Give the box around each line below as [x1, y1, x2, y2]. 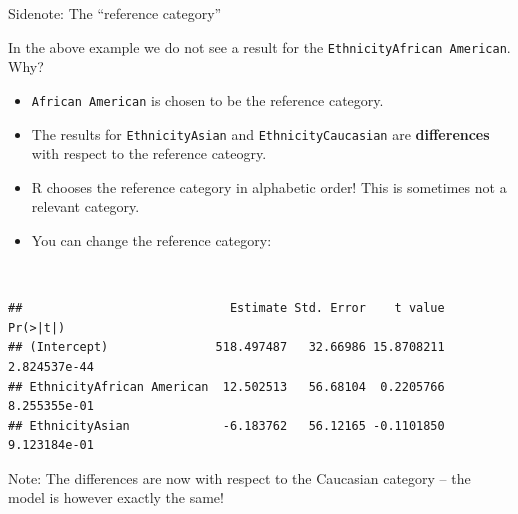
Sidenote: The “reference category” [8, 3, 222, 23]
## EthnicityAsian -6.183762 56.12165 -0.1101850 [8, 418, 445, 433]
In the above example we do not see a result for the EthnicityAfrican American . [8, 36, 511, 57]
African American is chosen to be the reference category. [31, 89, 384, 110]
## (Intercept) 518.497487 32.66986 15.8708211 [8, 340, 445, 355]
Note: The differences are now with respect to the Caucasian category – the [8, 467, 471, 488]
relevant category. [31, 196, 140, 217]
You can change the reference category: [31, 229, 272, 250]
